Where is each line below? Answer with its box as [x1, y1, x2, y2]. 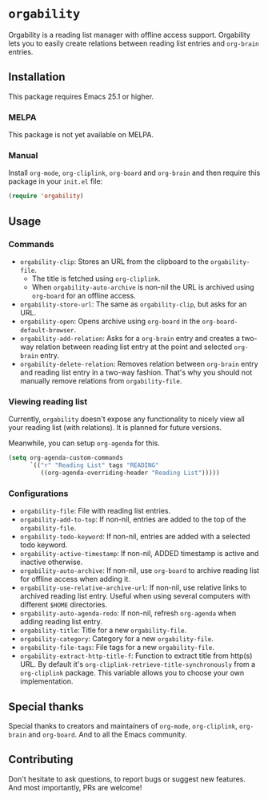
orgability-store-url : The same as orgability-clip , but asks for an [19, 299, 247, 309]
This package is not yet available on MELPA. [8, 130, 154, 140]
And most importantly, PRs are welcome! [8, 782, 142, 792]
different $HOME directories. [19, 600, 108, 610]
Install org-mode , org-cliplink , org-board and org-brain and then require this [8, 168, 261, 178]
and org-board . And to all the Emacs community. [27, 729, 187, 739]
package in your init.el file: [8, 177, 103, 186]
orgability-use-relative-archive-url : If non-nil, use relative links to [19, 583, 247, 592]
